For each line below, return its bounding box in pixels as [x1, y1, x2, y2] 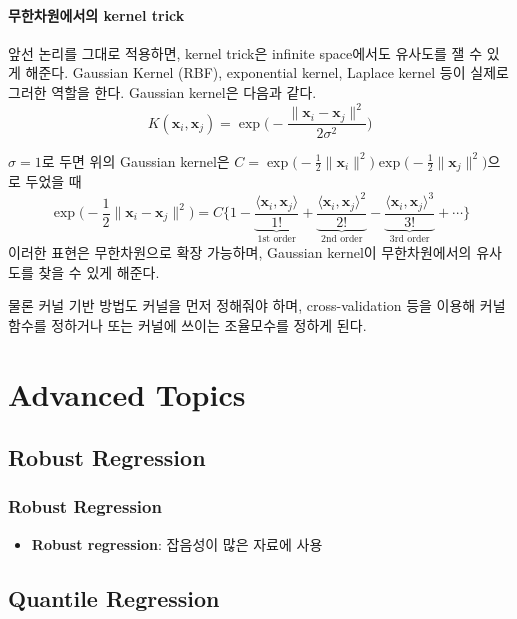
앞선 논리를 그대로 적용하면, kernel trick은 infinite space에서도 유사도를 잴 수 [8, 42, 483, 63]
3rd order [389, 234, 430, 245]
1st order [257, 234, 296, 245]
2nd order [321, 234, 363, 245]
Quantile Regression [8, 582, 220, 613]
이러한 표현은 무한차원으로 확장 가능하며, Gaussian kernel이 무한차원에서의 [8, 242, 472, 263]
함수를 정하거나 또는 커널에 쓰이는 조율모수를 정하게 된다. [8, 314, 367, 335]
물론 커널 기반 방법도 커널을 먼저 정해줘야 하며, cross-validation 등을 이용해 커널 [8, 295, 506, 316]
